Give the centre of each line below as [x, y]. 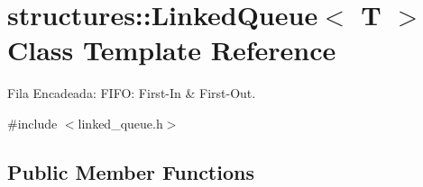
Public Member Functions [131, 171]
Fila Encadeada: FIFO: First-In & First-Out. [132, 93]
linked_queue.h [120, 123]
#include [32, 123]
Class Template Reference [172, 50]
